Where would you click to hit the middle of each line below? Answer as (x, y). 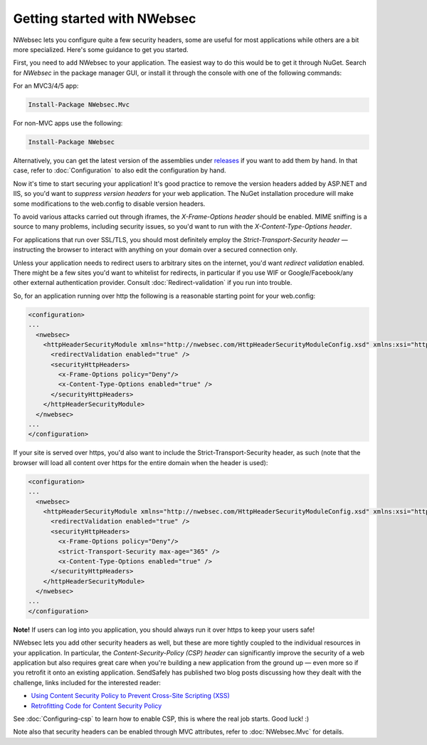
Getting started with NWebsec (105, 19)
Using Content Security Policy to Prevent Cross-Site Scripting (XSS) (131, 696)
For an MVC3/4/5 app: (46, 86)
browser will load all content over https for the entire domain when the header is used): (141, 462)
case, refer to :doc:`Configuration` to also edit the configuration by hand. (120, 170)
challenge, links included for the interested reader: (87, 682)
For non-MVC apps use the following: (68, 123)
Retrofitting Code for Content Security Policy (96, 706)
